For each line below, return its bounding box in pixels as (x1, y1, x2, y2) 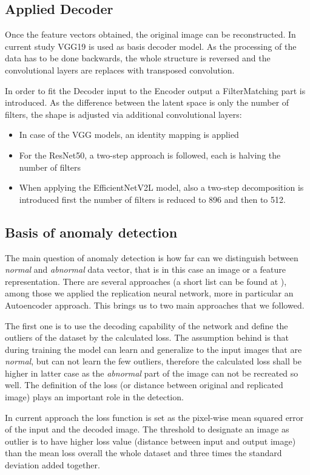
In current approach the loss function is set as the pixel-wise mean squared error (5, 411, 304, 423)
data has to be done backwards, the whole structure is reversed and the (5, 52, 271, 64)
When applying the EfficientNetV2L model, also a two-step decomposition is (19, 181, 304, 194)
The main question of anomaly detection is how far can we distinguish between (5, 251, 298, 264)
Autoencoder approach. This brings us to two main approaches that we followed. (5, 298, 305, 311)
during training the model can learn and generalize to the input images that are (5, 343, 302, 355)
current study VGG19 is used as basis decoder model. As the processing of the (5, 39, 297, 52)
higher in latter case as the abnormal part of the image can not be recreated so (5, 366, 298, 379)
